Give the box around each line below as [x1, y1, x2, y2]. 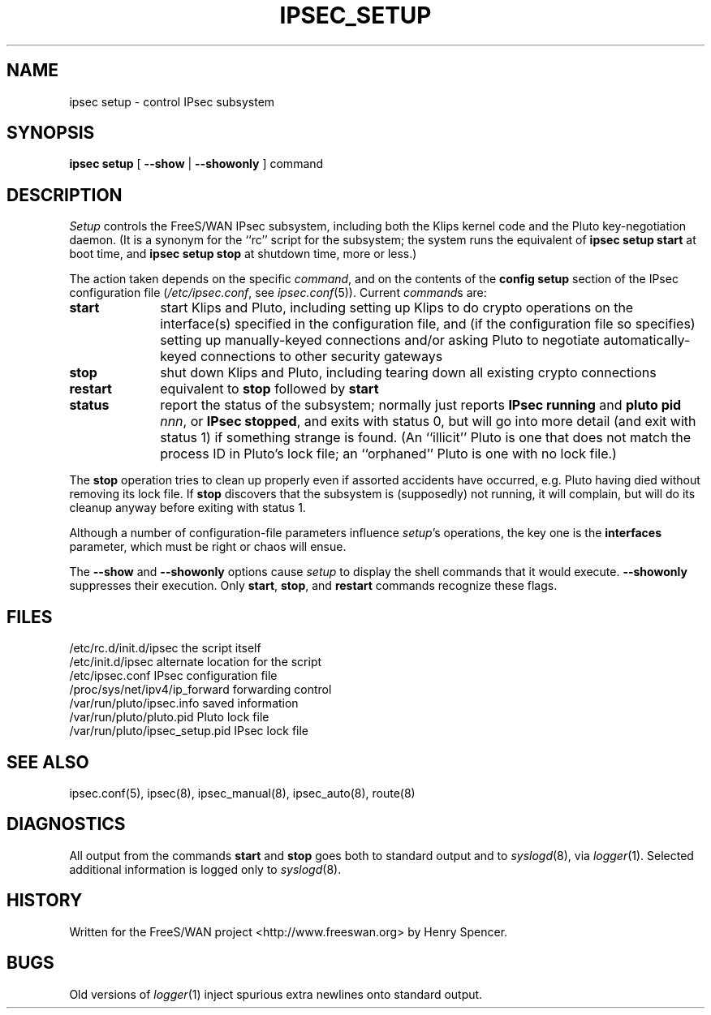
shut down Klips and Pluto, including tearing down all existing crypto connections [160, 364, 657, 381]
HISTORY [6, 890, 83, 911]
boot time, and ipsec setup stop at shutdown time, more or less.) [69, 247, 417, 261]
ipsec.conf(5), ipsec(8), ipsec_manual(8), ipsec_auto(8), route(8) [69, 785, 416, 800]
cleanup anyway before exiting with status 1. [69, 501, 306, 515]
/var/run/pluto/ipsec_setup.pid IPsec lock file [69, 724, 309, 738]
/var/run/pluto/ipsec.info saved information [69, 696, 299, 711]
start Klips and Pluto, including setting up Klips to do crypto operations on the [160, 299, 634, 316]
